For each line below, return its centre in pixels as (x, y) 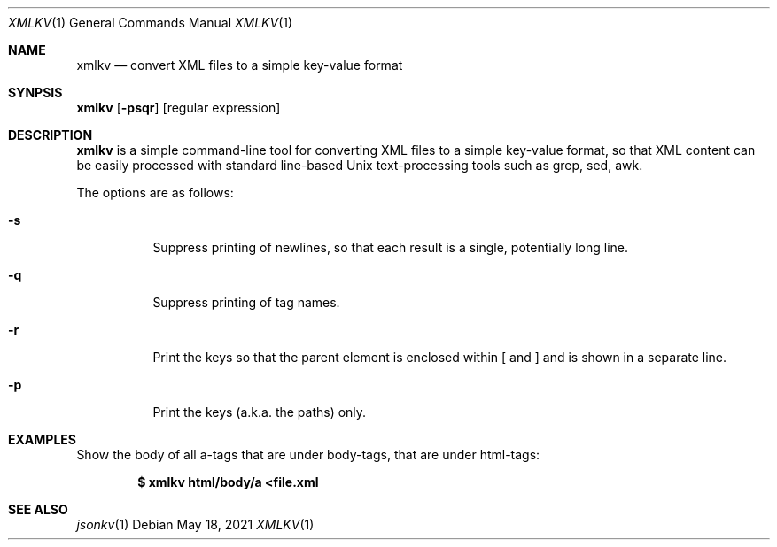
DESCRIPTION (51, 135)
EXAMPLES (42, 439)
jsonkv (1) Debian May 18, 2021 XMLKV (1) (195, 524)
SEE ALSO (38, 509)
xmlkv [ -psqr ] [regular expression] (179, 108)
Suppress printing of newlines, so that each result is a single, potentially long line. (390, 247)
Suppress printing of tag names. (246, 302)
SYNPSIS (35, 92)
